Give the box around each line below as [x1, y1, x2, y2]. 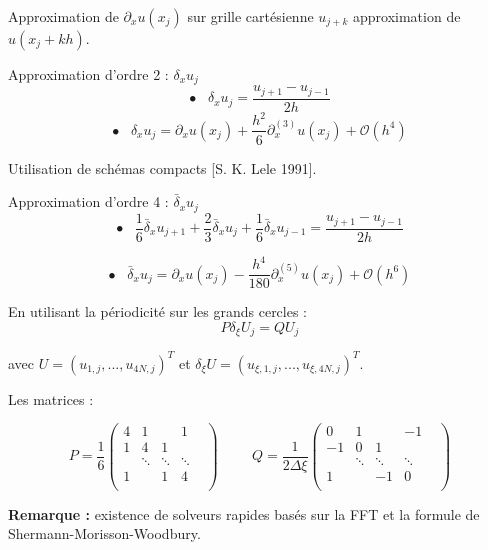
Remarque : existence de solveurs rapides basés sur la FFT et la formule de [8, 503, 480, 524]
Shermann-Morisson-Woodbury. [8, 523, 201, 544]
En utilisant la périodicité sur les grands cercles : [8, 301, 308, 322]
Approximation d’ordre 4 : [8, 191, 169, 212]
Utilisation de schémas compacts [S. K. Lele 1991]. [8, 157, 317, 178]
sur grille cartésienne [187, 6, 314, 26]
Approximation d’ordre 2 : [8, 64, 169, 84]
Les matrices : [8, 388, 94, 409]
